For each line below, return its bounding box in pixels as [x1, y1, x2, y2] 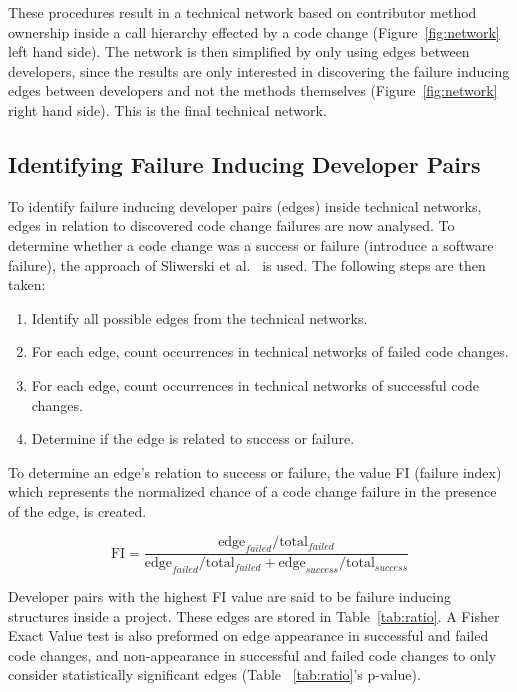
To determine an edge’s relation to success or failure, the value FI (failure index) [8, 461, 502, 482]
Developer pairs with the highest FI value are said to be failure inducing [8, 586, 451, 607]
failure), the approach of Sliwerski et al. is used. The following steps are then [8, 254, 486, 275]
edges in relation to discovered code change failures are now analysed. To [8, 215, 455, 236]
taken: [8, 274, 46, 295]
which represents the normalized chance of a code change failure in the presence [8, 481, 497, 502]
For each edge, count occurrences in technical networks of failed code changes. [31, 341, 509, 362]
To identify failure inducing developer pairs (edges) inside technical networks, [8, 195, 482, 216]
